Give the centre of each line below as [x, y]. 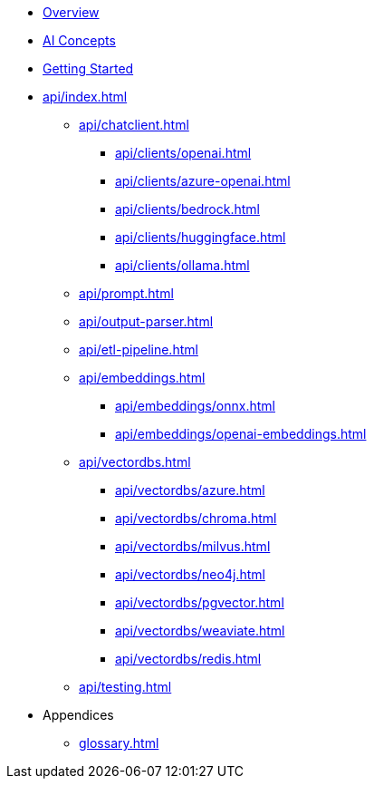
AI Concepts [79, 40]
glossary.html [119, 743]
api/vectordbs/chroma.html [196, 518]
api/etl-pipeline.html [139, 349]
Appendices [78, 715]
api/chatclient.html [134, 125]
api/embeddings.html [142, 378]
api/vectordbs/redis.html [188, 659]
